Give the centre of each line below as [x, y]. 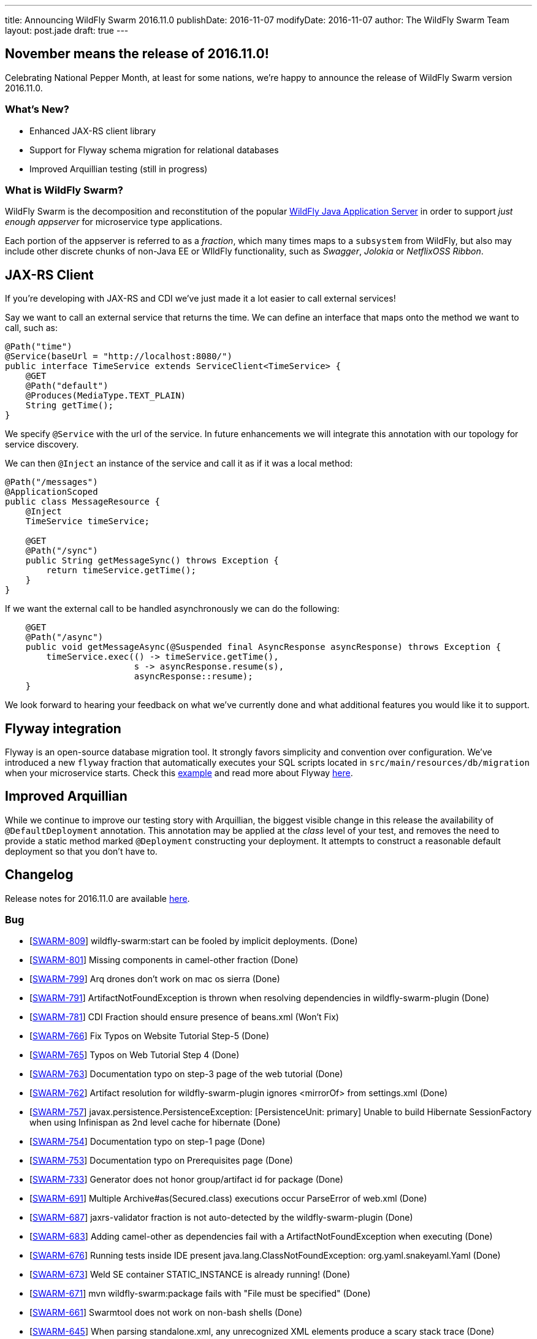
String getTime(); [70, 406]
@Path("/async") [64, 637]
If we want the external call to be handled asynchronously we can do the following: [172, 609]
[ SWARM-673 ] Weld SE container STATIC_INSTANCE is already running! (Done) [190, 1275]
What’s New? [37, 109]
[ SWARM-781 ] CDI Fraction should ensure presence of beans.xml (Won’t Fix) [184, 1017]
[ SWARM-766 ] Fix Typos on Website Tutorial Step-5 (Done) [150, 1036]
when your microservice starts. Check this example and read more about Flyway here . [179, 773]
